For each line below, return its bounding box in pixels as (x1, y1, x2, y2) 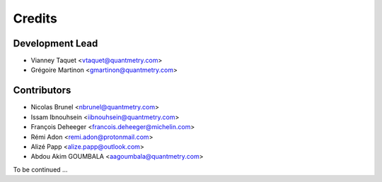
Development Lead (13, 37, 98, 49)
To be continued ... (13, 165, 68, 174)
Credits (13, 11, 58, 26)
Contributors (13, 85, 71, 97)
